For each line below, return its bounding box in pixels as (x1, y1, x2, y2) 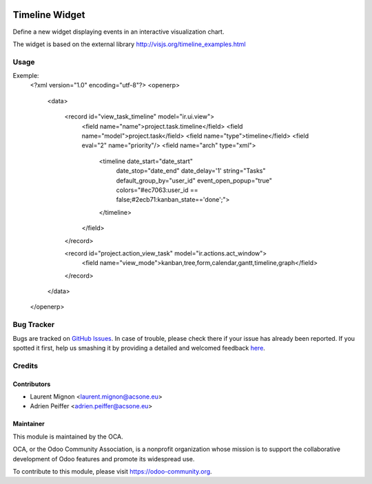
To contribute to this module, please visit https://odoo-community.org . (12, 467, 213, 475)
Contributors (12, 379, 51, 388)
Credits (12, 361, 38, 370)
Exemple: (12, 72, 39, 80)
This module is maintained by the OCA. (12, 432, 123, 441)
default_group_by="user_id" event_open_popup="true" (116, 176, 272, 185)
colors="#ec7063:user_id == (116, 186, 198, 194)
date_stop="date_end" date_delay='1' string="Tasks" (116, 167, 266, 175)
